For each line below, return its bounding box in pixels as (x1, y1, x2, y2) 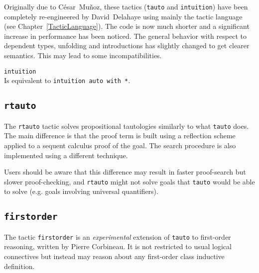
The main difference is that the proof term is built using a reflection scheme (4, 130, 236, 141)
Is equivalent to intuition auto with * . (4, 75, 130, 86)
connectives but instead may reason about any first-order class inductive (4, 251, 225, 262)
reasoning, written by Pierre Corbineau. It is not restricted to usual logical (4, 241, 232, 252)
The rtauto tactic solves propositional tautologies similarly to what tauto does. (4, 120, 249, 131)
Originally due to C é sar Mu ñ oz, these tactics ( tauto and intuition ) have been (4, 1, 248, 11)
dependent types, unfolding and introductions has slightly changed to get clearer (4, 40, 250, 51)
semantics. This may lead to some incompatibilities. (4, 50, 162, 61)
